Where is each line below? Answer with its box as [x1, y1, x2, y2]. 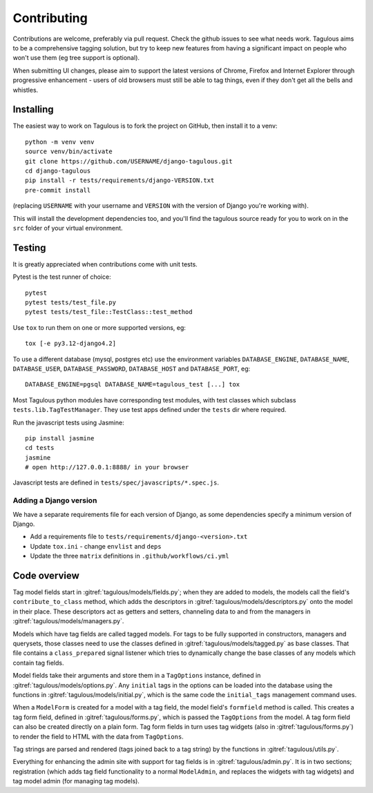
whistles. [12, 86, 39, 94]
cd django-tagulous [25, 166, 91, 175]
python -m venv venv [25, 138, 95, 146]
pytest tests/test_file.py [25, 299, 117, 306]
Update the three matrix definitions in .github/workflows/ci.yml [30, 552, 229, 560]
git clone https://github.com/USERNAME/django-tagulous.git [25, 157, 233, 165]
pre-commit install [25, 186, 91, 194]
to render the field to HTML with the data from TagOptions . [12, 732, 184, 741]
